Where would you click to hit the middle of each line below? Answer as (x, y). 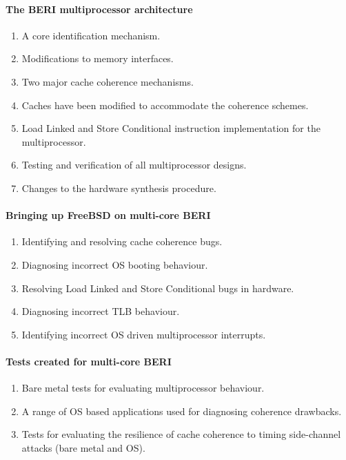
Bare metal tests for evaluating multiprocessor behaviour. (143, 388)
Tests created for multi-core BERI (89, 361)
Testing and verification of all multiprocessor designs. (134, 165)
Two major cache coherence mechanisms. (108, 81)
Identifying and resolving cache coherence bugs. (122, 241)
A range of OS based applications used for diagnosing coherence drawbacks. (182, 411)
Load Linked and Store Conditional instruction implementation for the (171, 128)
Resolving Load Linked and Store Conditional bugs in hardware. (158, 288)
